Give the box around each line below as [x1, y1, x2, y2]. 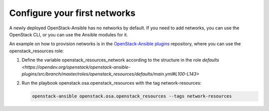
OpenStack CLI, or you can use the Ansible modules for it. [9, 31, 128, 37]
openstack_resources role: [9, 48, 64, 54]
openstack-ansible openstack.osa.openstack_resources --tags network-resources [32, 94, 232, 99]
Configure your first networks [9, 7, 135, 18]
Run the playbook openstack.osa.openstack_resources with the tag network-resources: [21, 80, 202, 86]
